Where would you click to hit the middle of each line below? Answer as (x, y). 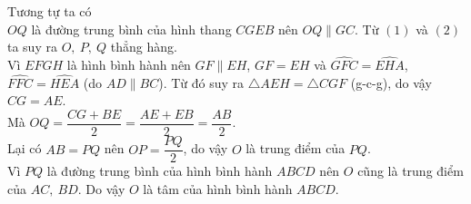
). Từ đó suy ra (201, 82)
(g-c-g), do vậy (391, 82)
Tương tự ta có (50, 11)
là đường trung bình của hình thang (131, 29)
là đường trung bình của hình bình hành (160, 171)
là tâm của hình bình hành (218, 188)
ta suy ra (32, 47)
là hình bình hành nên (129, 64)
